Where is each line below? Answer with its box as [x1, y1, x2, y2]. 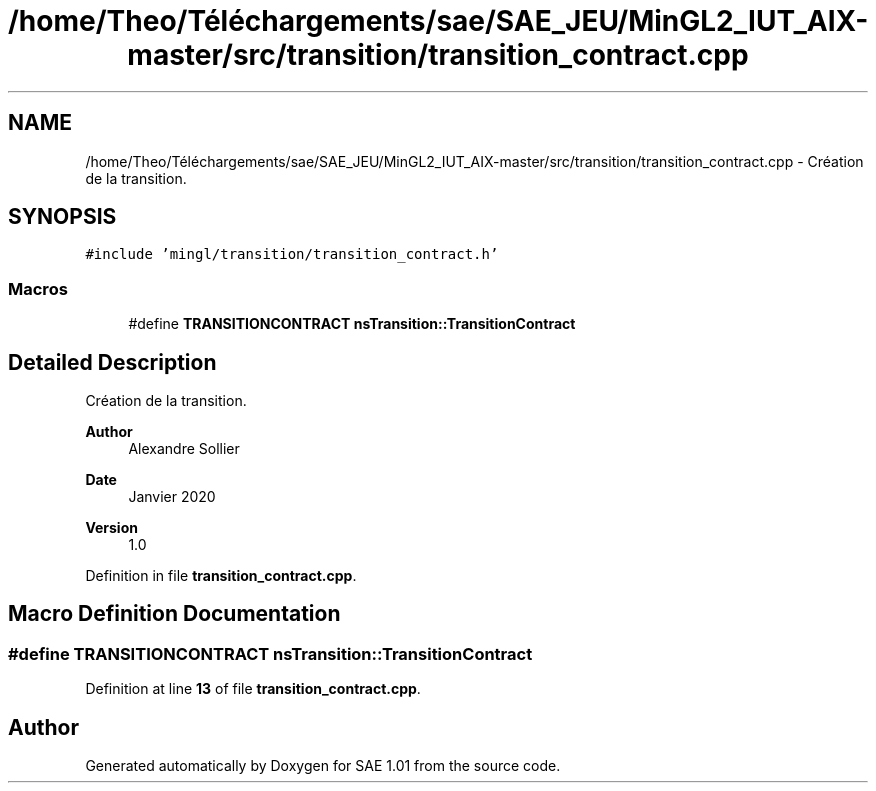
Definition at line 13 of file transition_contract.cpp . [85, 680, 421, 698]
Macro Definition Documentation [8, 601, 341, 627]
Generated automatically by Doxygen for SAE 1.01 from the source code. [85, 757, 561, 775]
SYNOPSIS [8, 204, 117, 230]
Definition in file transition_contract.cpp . [85, 567, 357, 585]
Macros [8, 278, 68, 299]
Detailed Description [8, 349, 217, 375]
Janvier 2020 [128, 488, 216, 506]
